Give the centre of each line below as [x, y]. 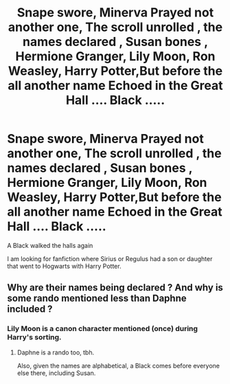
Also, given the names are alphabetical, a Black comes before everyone [118, 365]
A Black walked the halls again [50, 245]
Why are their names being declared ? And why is [115, 287]
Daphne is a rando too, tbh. [56, 352]
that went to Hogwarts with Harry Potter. [64, 266]
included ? [30, 309]
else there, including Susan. [56, 373]
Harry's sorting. [34, 337]
